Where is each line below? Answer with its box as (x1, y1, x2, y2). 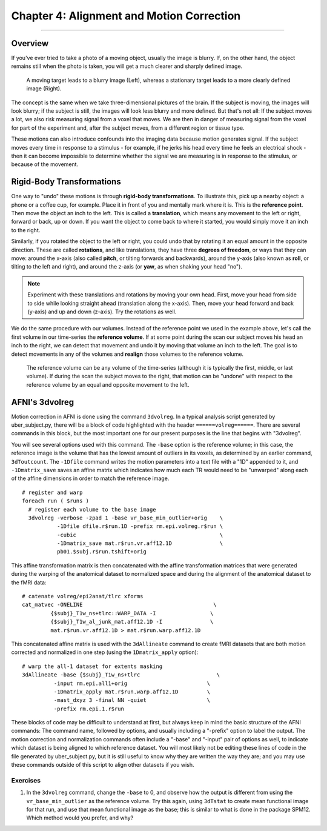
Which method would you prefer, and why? (26, 814, 134, 821)
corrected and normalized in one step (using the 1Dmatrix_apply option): (11, 649, 199, 656)
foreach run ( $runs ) (22, 498, 90, 504)
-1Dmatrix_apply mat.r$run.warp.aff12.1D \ (53, 688, 211, 695)
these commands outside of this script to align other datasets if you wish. (11, 761, 194, 769)
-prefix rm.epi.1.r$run (53, 705, 124, 712)
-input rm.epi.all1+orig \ (53, 679, 211, 687)
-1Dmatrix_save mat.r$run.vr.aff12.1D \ (56, 540, 223, 547)
